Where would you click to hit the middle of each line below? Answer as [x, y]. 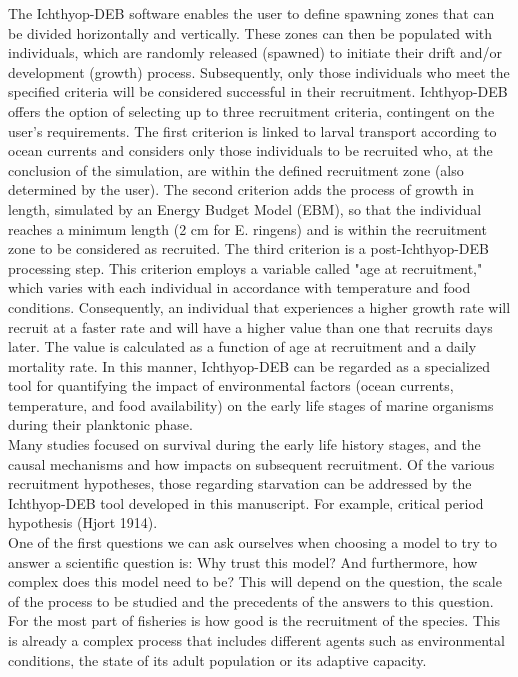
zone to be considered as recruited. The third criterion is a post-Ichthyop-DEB [248, 248]
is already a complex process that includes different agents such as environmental [256, 640]
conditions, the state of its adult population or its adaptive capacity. [217, 659]
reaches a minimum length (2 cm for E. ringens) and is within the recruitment [247, 228]
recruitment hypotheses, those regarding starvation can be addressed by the [240, 483]
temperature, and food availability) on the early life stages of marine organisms [251, 404]
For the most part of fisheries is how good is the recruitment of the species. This [254, 620]
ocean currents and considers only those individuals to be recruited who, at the [250, 150]
